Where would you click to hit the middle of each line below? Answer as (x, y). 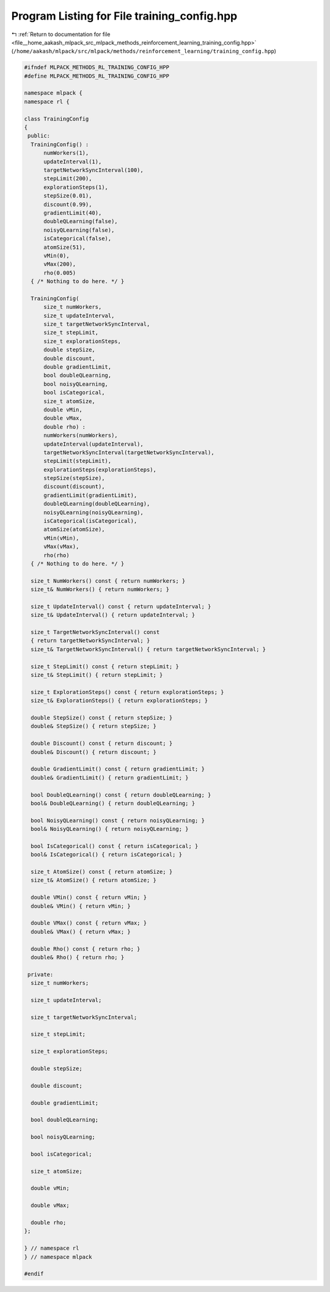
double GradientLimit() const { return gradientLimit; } (118, 769)
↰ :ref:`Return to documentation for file (61, 34)
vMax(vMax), (61, 547)
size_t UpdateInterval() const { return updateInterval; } (121, 606)
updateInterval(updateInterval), (94, 444)
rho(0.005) (60, 273)
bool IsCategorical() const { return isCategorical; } (115, 846)
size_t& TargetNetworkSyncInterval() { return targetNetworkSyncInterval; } (148, 649)
